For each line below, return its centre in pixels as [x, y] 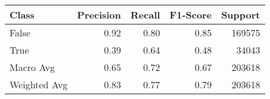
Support [241, 15]
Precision [99, 15]
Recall [145, 15]
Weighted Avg [39, 84]
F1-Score [191, 15]
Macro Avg [32, 67]
